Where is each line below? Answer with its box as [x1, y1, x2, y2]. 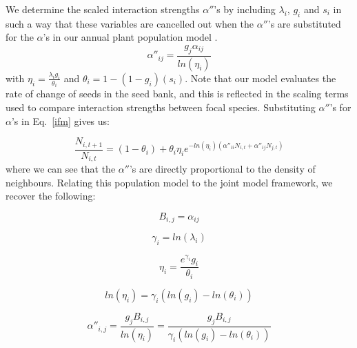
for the [6, 30, 34, 44]
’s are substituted [267, 16, 341, 30]
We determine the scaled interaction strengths [6, 2, 200, 16]
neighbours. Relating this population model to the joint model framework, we [6, 175, 333, 189]
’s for [329, 99, 351, 114]
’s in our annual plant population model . [43, 30, 218, 44]
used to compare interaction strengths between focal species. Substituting [6, 99, 316, 114]
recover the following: [6, 188, 96, 203]
